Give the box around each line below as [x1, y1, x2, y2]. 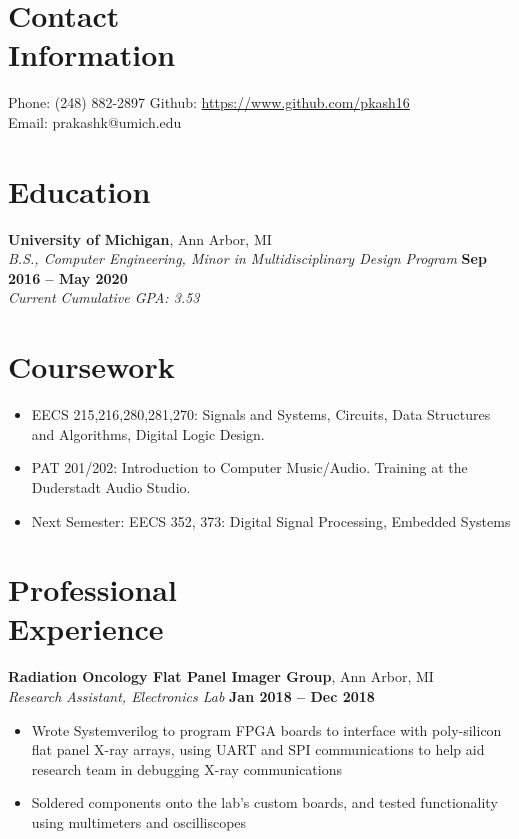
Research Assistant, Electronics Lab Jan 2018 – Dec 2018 [8, 686, 375, 706]
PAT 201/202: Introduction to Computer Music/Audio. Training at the [31, 457, 468, 478]
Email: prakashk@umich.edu [8, 111, 182, 132]
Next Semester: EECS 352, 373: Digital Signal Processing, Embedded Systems [31, 510, 511, 531]
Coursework [8, 346, 175, 387]
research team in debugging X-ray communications [31, 758, 342, 779]
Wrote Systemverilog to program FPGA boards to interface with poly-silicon [31, 719, 502, 740]
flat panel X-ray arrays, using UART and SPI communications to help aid [31, 739, 485, 760]
